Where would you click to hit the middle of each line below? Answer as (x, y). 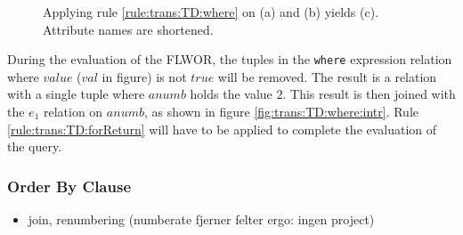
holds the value (231, 94)
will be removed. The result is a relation (327, 76)
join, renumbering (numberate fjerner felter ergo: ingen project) (201, 219)
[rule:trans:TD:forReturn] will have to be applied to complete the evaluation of (222, 129)
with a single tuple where (76, 94)
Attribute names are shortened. (128, 29)
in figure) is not (144, 76)
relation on (73, 112)
